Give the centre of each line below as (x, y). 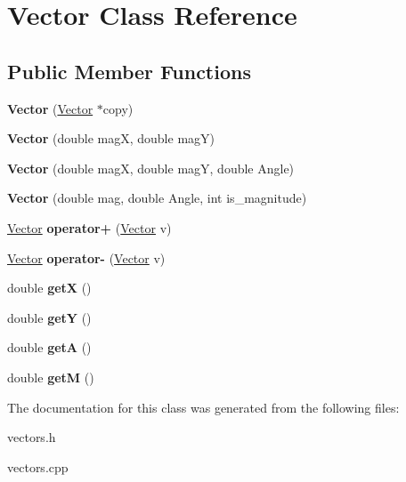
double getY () (49, 317)
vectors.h (32, 437)
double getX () (49, 288)
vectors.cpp (38, 466)
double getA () (49, 347)
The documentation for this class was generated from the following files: (203, 407)
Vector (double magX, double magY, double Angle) (151, 168)
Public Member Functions (129, 71)
